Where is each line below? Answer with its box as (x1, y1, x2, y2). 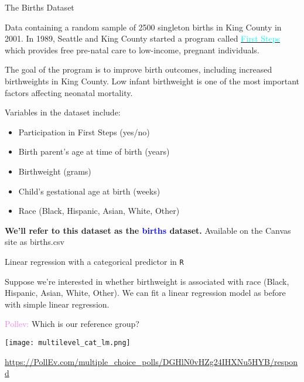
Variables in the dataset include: (5, 106, 121, 118)
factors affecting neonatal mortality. (5, 86, 133, 98)
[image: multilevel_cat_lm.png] (5, 338, 131, 347)
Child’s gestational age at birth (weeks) (18, 185, 160, 197)
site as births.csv (5, 236, 64, 248)
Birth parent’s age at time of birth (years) (18, 145, 170, 158)
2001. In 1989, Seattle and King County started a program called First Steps (5, 32, 280, 45)
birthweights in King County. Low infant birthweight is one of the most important (5, 74, 300, 87)
